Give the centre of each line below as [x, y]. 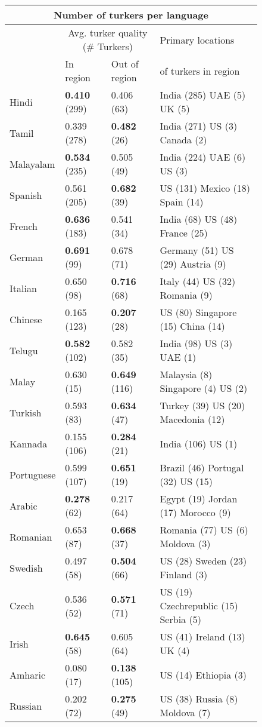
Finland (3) [184, 574]
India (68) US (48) [199, 219]
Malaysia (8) [186, 374]
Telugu [24, 350]
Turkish [26, 412]
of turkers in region [200, 70]
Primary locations [197, 39]
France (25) [184, 233]
